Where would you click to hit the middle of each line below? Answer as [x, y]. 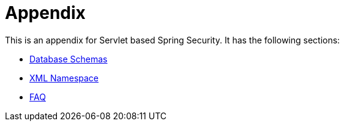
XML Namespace [64, 78]
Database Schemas [69, 59]
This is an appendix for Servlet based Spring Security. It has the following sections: [173, 40]
